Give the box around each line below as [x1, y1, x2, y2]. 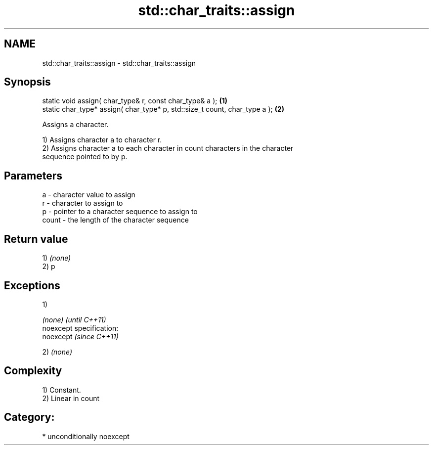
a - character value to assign [42, 190, 135, 199]
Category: [4, 411, 55, 424]
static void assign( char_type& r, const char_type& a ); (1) [42, 96, 228, 105]
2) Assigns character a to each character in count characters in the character [42, 144, 294, 153]
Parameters [4, 169, 62, 182]
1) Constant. [42, 385, 81, 394]
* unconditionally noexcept [42, 432, 130, 441]
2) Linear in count [42, 394, 100, 403]
